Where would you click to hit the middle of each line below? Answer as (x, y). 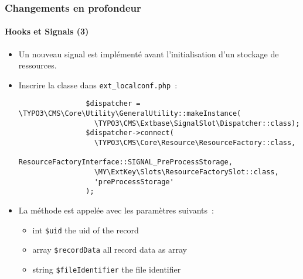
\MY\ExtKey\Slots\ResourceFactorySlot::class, (186, 172)
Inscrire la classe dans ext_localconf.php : (98, 85)
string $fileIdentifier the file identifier (107, 269)
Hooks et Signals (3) (47, 31)
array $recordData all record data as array (110, 249)
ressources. (38, 65)
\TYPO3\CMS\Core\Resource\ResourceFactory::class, (195, 143)
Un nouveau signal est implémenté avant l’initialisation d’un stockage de (149, 54)
